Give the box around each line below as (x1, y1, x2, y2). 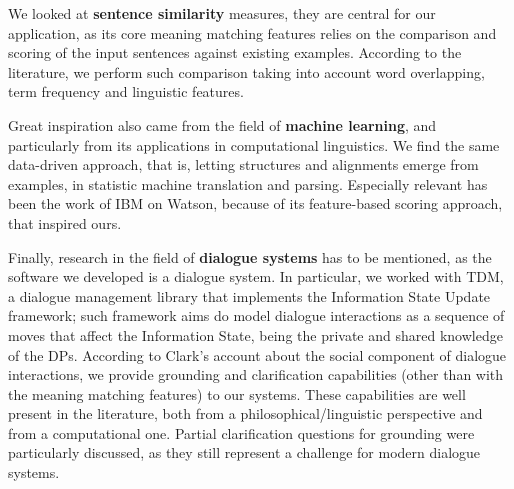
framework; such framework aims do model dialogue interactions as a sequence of (8, 305, 505, 326)
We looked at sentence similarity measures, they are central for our (8, 3, 436, 23)
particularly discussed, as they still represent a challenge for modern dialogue (8, 442, 481, 463)
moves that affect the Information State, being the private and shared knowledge (8, 324, 503, 345)
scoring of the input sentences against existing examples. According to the (8, 42, 462, 63)
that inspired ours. (8, 212, 122, 233)
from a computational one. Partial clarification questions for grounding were (8, 422, 475, 443)
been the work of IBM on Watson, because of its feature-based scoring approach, (8, 193, 503, 214)
